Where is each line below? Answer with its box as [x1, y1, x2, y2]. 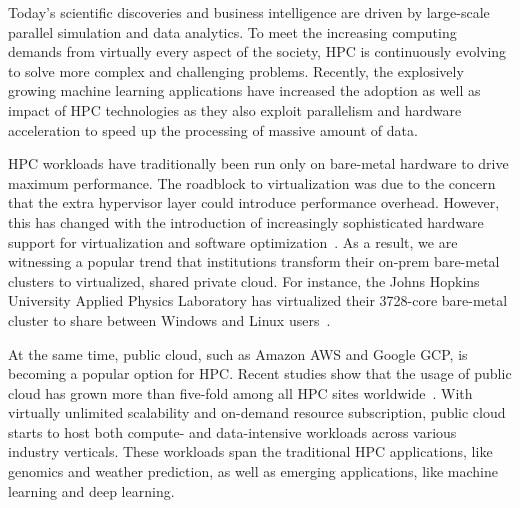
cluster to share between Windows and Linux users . [8, 309, 331, 330]
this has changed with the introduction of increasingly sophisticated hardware [8, 211, 484, 232]
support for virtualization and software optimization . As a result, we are [8, 231, 458, 252]
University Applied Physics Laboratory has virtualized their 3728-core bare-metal [8, 290, 508, 311]
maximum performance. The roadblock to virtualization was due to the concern [8, 172, 496, 193]
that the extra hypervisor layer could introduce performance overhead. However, [8, 192, 500, 213]
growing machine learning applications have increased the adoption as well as [8, 80, 481, 101]
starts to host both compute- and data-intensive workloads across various [8, 421, 457, 442]
